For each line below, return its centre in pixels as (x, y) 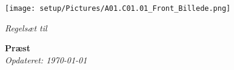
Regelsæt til (26, 27)
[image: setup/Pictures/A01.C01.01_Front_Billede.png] (118, 8)
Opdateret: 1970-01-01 (46, 59)
